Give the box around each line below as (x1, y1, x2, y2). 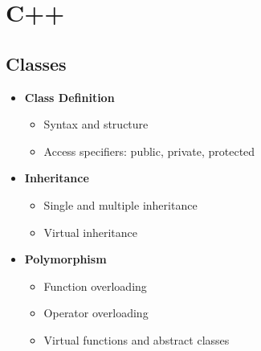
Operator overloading (43, 304, 149, 321)
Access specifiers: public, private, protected (43, 142, 255, 159)
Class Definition (24, 88, 115, 105)
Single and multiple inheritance (43, 196, 198, 213)
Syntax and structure (43, 116, 149, 133)
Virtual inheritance (43, 223, 137, 240)
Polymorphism (24, 251, 107, 267)
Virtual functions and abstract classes (43, 331, 230, 348)
